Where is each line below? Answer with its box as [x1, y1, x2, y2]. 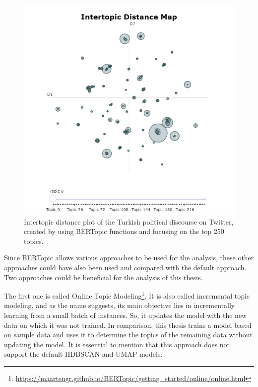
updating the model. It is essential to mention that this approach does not [4, 339, 230, 349]
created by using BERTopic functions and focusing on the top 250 [24, 226, 224, 236]
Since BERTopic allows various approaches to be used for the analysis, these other [4, 252, 254, 263]
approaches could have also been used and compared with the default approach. [4, 262, 247, 272]
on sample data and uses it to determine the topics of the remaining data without [4, 329, 253, 340]
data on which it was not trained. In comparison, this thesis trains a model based [4, 319, 252, 330]
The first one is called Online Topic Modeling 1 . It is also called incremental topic [4, 289, 250, 301]
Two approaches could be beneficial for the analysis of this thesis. [4, 272, 203, 282]
